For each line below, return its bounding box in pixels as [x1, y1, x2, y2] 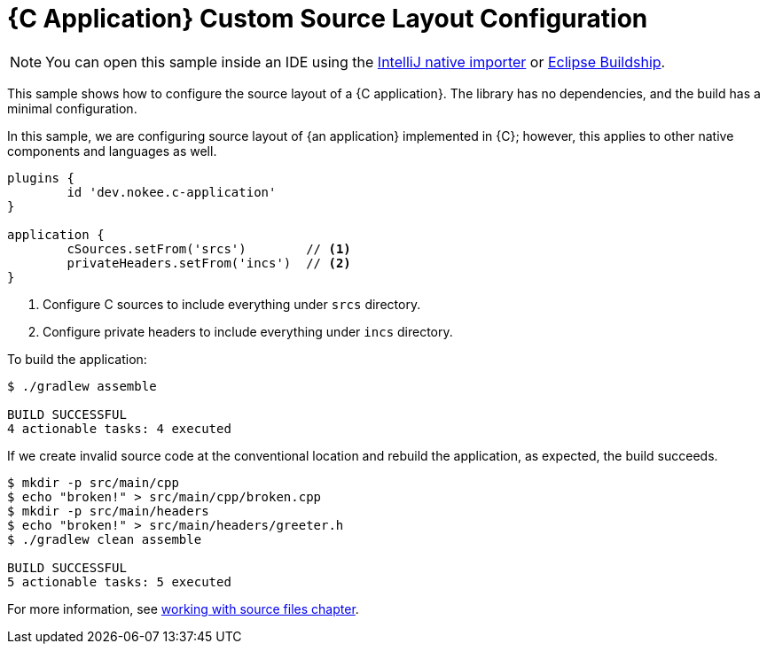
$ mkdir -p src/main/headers [7, 503, 209, 518]
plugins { [7, 170, 74, 185]
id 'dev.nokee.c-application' [67, 184, 277, 199]
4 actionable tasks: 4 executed [7, 421, 231, 436]
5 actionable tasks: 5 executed [7, 574, 231, 589]
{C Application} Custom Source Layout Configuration [7, 4, 648, 34]
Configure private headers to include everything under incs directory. [43, 323, 453, 339]
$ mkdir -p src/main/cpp [7, 475, 179, 490]
